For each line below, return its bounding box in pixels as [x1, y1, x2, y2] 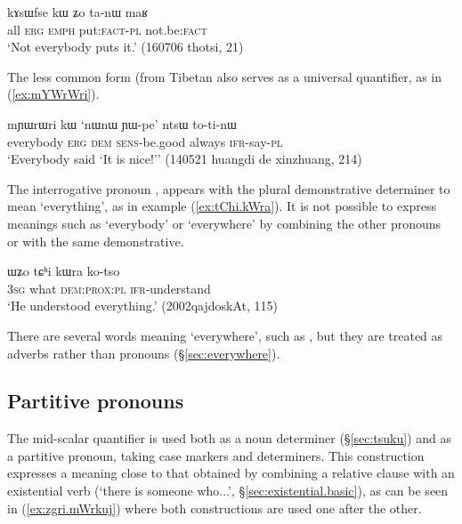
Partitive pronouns [7, 387, 184, 415]
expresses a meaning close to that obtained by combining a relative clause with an [7, 464, 455, 482]
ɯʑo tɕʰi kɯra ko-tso [7, 262, 120, 280]
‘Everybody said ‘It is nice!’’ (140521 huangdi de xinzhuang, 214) [7, 149, 362, 168]
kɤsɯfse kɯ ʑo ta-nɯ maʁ [7, 3, 149, 20]
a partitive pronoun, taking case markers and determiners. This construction [7, 446, 425, 464]
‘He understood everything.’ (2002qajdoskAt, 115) [7, 296, 278, 315]
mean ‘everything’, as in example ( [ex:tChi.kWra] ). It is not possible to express [7, 197, 437, 215]
